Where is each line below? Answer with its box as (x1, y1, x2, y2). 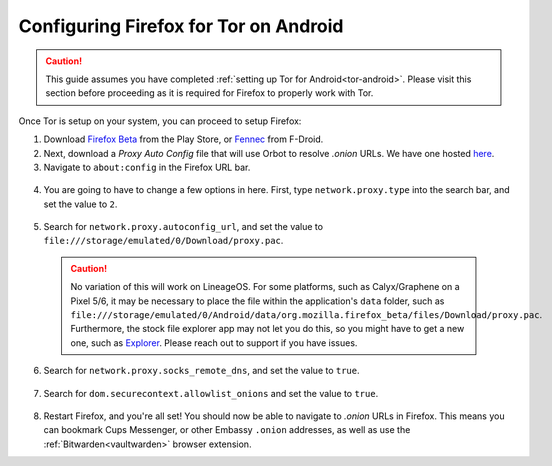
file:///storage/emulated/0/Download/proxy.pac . (43, 235, 284, 247)
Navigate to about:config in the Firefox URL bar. (43, 161, 251, 173)
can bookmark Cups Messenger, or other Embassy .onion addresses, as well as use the (43, 424, 411, 436)
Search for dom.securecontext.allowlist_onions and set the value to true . (43, 387, 379, 399)
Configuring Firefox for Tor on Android (18, 15, 344, 37)
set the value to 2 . (43, 198, 118, 210)
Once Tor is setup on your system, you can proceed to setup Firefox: (18, 115, 302, 127)
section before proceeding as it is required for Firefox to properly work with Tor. (45, 87, 374, 99)
